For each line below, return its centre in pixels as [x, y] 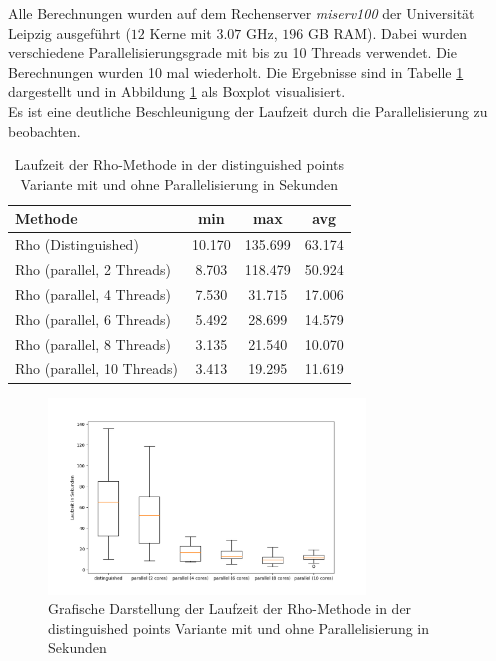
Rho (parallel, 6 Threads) [93, 318]
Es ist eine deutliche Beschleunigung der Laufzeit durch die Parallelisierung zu [248, 110]
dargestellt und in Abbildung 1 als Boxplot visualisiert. [177, 91]
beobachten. [44, 130]
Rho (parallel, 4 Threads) [93, 293]
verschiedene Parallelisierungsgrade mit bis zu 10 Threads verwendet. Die [232, 52]
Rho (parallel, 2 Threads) [93, 269]
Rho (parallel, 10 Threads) [96, 368]
